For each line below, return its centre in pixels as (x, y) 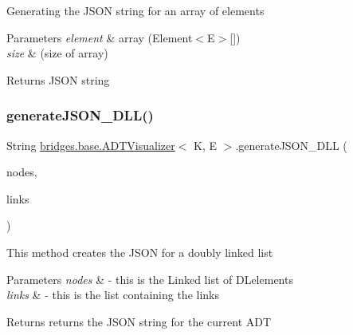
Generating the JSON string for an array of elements (135, 10)
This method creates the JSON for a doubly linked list (140, 252)
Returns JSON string (58, 79)
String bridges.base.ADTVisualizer (91, 145)
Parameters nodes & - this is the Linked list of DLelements (150, 279)
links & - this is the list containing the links (113, 295)
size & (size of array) (57, 53)
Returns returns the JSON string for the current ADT (139, 321)
